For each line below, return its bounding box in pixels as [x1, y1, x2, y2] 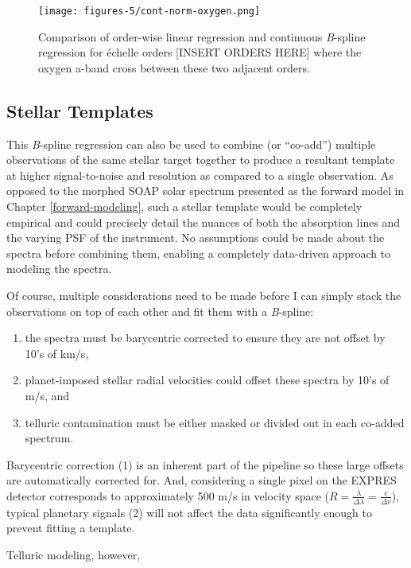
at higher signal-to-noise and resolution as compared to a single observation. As [6, 166, 394, 183]
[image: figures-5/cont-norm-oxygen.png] [38, 6, 261, 17]
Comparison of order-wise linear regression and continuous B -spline [38, 28, 366, 45]
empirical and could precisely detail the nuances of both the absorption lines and [6, 213, 401, 230]
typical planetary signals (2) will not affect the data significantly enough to [6, 504, 372, 520]
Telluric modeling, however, [6, 546, 141, 562]
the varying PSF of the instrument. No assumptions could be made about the [6, 229, 385, 246]
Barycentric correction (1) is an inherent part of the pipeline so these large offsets [6, 456, 404, 473]
